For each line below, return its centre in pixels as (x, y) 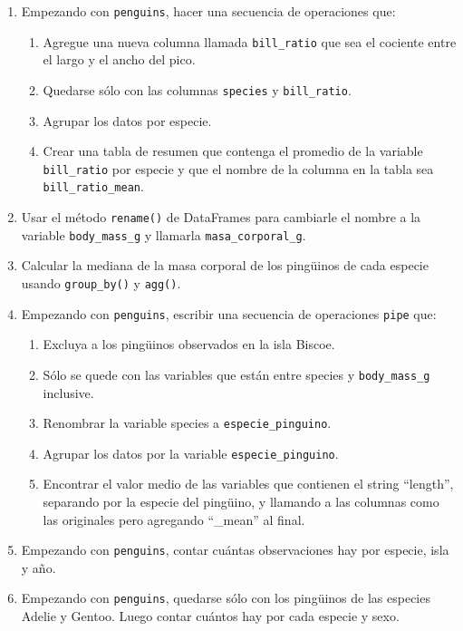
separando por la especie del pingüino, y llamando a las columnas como (241, 502)
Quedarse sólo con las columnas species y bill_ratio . (197, 89)
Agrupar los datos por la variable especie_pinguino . (191, 453)
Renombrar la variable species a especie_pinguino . (187, 423)
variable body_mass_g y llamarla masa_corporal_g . (164, 234)
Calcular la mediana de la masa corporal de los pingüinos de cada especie (225, 265)
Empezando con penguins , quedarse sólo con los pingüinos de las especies (226, 598)
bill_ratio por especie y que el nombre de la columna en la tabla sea (238, 168)
